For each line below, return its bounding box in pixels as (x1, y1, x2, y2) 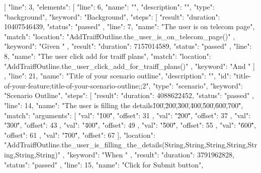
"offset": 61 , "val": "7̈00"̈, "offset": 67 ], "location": (4, 129, 155, 140)
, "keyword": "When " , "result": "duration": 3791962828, (62, 149, 234, 159)
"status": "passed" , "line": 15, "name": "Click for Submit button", (4, 159, 204, 169)
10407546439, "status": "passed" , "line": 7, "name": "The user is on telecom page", (4, 21, 255, 32)
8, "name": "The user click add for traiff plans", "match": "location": (4, 50, 211, 61)
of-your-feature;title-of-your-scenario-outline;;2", (4, 80, 151, 91)
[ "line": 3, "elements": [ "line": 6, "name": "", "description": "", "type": (4, 2, 215, 12)
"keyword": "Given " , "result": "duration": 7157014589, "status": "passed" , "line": (4, 41, 252, 51)
